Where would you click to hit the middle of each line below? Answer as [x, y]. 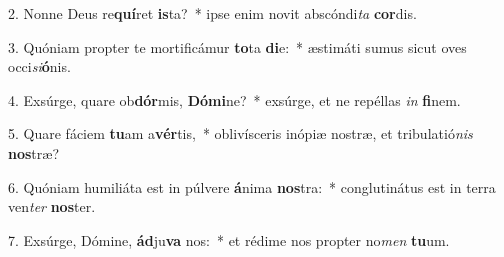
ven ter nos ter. [52, 206]
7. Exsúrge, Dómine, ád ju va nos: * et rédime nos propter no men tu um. [229, 239]
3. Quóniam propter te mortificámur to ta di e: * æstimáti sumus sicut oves [237, 46]
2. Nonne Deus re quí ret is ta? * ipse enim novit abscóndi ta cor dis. [212, 13]
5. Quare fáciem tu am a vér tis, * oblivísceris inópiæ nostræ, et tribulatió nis [240, 133]
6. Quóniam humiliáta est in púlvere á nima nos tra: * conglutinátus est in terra [252, 186]
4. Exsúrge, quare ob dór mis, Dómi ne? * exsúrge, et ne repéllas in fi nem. [234, 99]
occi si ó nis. [39, 66]
